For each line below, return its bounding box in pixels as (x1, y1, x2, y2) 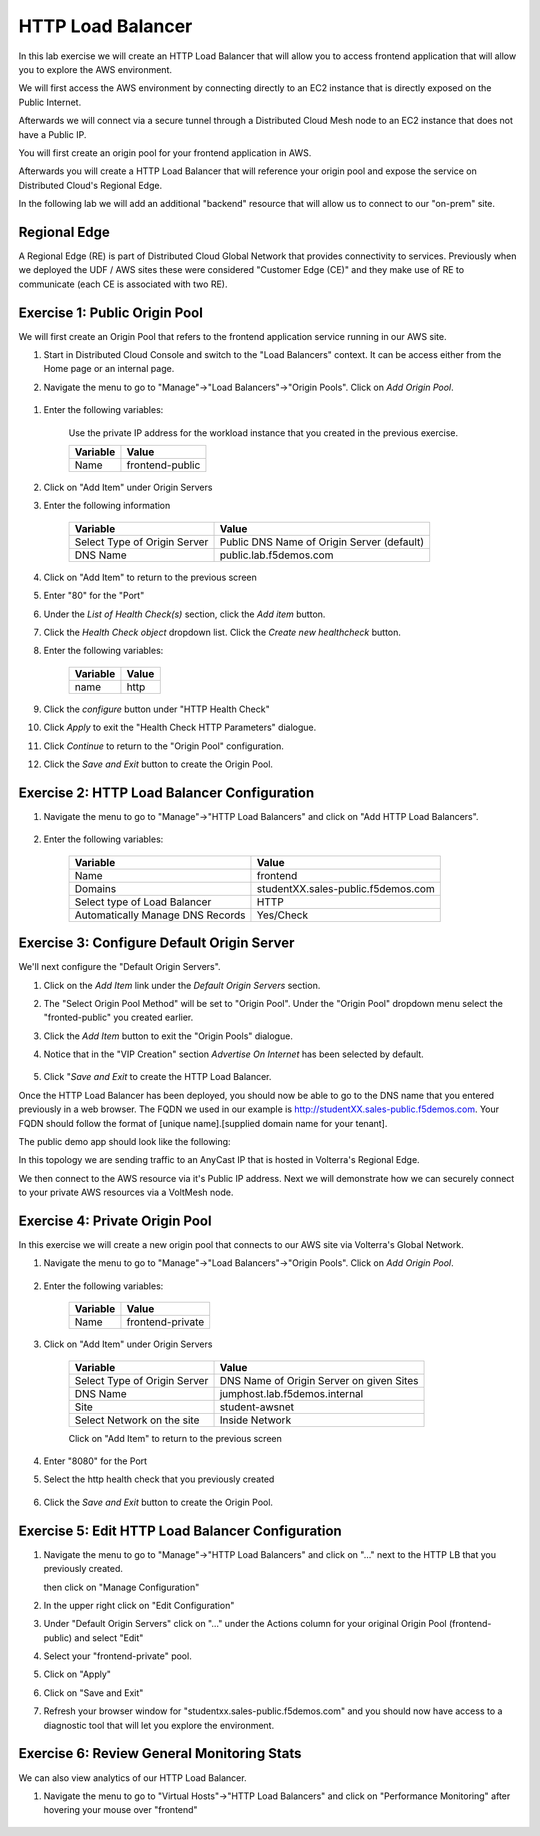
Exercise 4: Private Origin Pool (18, 1213, 212, 1229)
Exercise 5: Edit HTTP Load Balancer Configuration (18, 1522, 342, 1539)
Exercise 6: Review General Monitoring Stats (18, 1745, 302, 1762)
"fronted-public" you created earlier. (43, 1011, 194, 1024)
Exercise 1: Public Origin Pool (18, 304, 204, 321)
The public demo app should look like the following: (18, 1136, 231, 1148)
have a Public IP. (18, 128, 87, 140)
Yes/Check (256, 908, 309, 922)
